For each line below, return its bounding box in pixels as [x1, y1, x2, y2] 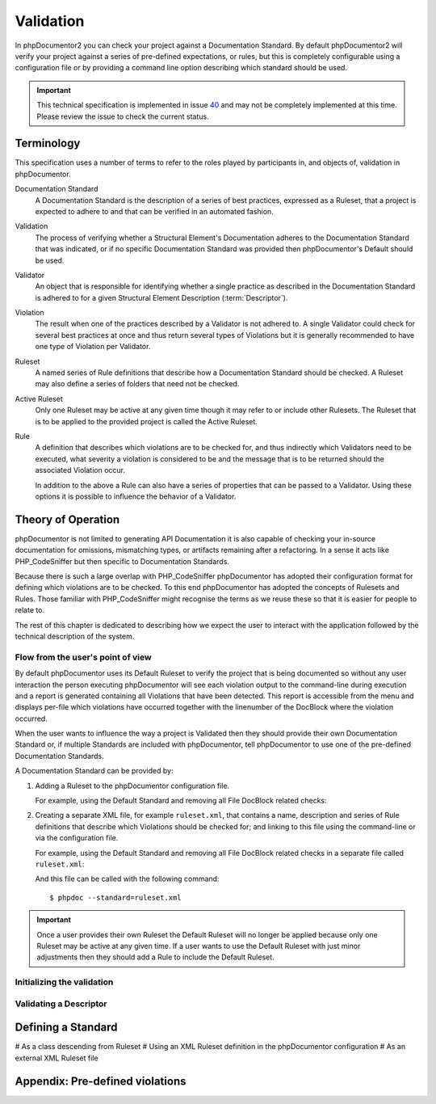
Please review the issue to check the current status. [36, 112, 209, 121]
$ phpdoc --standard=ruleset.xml [49, 893, 182, 902]
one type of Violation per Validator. [35, 342, 151, 352]
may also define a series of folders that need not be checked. [35, 379, 240, 389]
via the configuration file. [35, 833, 119, 843]
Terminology [15, 137, 81, 150]
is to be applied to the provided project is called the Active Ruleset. [35, 416, 258, 426]
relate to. [15, 605, 44, 615]
